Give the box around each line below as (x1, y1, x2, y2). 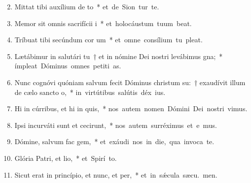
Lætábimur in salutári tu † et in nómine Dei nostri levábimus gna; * (14, 51, 223, 61)
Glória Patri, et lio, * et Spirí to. (14, 152, 117, 163)
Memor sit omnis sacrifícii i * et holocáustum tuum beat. (14, 18, 192, 28)
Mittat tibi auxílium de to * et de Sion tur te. (14, 1, 159, 11)
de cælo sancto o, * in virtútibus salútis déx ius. (14, 87, 166, 97)
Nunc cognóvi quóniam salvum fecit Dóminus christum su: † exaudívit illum (14, 77, 246, 87)
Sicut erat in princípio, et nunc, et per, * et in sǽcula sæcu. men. (14, 169, 217, 180)
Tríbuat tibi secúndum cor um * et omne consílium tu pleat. (14, 34, 203, 45)
